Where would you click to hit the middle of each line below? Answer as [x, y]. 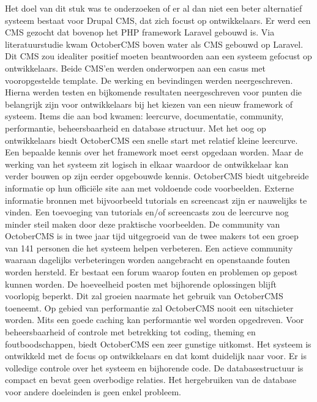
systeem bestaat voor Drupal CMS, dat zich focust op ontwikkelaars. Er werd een [158, 20]
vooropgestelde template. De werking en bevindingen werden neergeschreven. [149, 80]
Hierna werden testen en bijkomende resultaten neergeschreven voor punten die [153, 92]
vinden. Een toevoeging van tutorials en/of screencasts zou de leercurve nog [147, 212]
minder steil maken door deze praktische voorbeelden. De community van [143, 224]
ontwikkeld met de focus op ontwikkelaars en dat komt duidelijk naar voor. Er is [156, 356]
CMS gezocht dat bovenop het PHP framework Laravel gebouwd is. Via [140, 32]
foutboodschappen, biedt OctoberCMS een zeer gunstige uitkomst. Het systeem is [158, 344]
